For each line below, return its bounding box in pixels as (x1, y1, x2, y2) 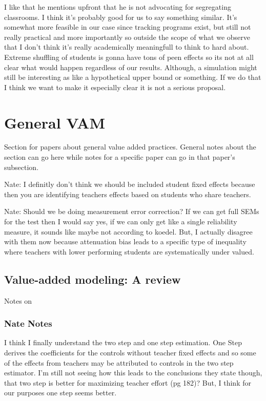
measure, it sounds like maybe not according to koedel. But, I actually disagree (4, 226, 253, 237)
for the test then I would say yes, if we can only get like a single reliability (4, 216, 237, 227)
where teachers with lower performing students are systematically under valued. (4, 246, 254, 257)
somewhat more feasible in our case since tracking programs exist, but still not (4, 22, 251, 32)
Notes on (4, 295, 32, 306)
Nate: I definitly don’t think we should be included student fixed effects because (4, 179, 255, 189)
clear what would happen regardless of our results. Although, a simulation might (4, 61, 257, 72)
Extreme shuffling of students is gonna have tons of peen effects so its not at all (4, 51, 254, 62)
